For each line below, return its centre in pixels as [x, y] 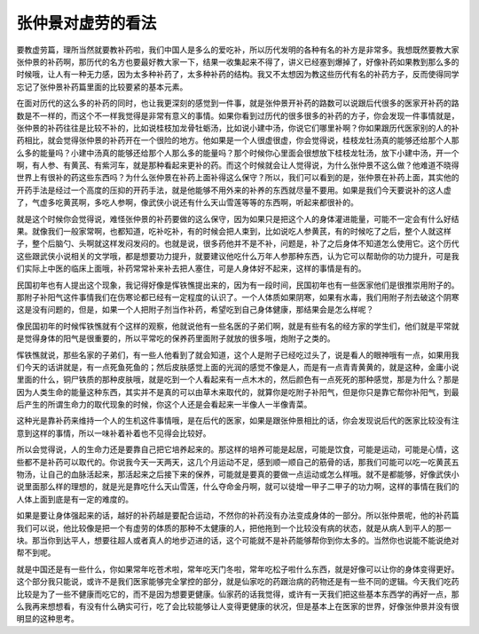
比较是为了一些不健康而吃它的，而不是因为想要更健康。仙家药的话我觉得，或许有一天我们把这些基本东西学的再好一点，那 [238, 594]
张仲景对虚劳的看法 [86, 23]
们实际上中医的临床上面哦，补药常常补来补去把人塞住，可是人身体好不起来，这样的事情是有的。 [191, 269]
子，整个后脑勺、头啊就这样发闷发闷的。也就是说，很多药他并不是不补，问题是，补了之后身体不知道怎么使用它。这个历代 [238, 243]
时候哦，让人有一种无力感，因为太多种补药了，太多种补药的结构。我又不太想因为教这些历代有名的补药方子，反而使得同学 [238, 75]
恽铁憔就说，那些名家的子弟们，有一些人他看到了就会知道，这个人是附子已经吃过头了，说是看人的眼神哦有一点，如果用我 [238, 354]
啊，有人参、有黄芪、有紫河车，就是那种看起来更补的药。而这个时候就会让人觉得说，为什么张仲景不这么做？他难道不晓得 [238, 165]
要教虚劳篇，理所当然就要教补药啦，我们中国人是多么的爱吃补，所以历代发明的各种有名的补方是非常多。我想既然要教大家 [238, 50]
